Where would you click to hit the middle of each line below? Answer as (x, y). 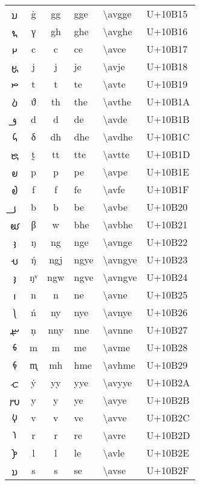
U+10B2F (168, 470)
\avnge (118, 242)
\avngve (120, 277)
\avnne (118, 330)
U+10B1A (168, 101)
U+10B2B (168, 400)
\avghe (118, 31)
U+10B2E (168, 453)
